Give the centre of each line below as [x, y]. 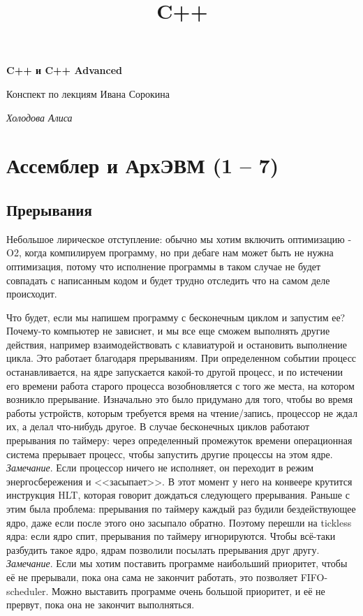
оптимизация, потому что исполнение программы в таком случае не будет [164, 266]
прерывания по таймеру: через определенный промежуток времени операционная [179, 440]
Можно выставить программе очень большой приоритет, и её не [188, 591]
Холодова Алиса [39, 117]
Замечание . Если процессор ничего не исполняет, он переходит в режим [160, 468]
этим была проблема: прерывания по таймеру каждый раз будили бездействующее [181, 509]
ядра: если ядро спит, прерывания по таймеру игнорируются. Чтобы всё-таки [171, 536]
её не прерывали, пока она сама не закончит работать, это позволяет [152, 577]
